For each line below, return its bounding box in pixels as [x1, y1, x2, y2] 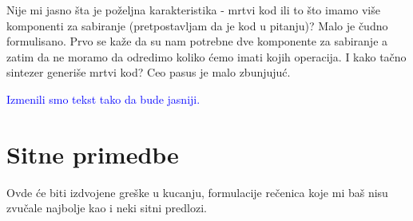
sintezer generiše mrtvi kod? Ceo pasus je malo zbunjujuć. [6, 64, 291, 81]
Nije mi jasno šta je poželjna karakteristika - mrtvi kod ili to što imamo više [6, 2, 380, 18]
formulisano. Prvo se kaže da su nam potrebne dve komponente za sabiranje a [6, 33, 388, 49]
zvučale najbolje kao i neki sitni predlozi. [6, 199, 207, 216]
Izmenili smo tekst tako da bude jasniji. [6, 90, 201, 107]
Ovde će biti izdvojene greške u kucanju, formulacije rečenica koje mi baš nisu [6, 184, 388, 200]
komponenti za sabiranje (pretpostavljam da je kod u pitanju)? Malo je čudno [6, 17, 388, 34]
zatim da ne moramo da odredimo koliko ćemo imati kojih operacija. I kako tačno [6, 48, 407, 65]
